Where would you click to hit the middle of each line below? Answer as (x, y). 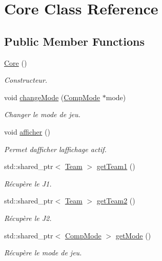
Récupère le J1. (28, 183)
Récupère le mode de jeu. (43, 253)
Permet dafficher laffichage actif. (55, 149)
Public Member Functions (74, 41)
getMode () (133, 235)
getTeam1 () (116, 166)
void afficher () (27, 131)
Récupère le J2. (28, 218)
